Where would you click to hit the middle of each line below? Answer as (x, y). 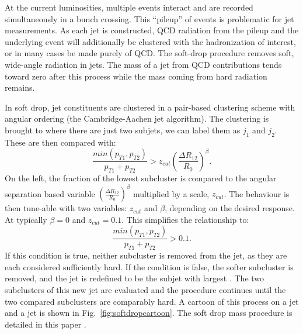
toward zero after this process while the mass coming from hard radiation (136, 76)
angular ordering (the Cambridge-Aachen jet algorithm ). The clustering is (137, 118)
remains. (20, 87)
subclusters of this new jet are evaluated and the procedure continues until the (145, 290)
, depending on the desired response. (230, 208)
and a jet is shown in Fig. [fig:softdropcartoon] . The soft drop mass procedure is (149, 313)
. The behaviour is (257, 193)
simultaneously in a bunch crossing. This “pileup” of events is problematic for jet (149, 18)
